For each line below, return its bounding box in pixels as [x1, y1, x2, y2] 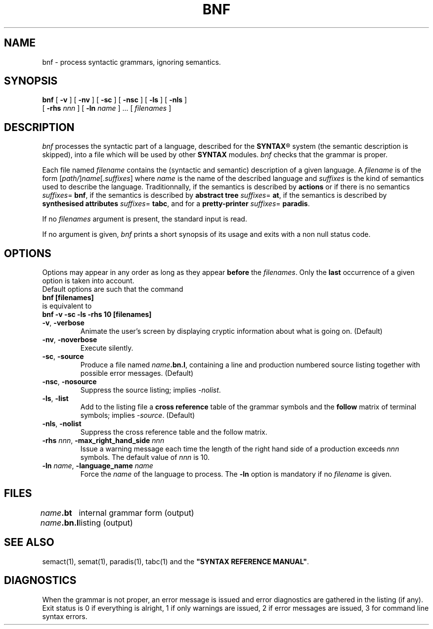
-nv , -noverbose [42, 335, 97, 344]
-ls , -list [42, 394, 69, 403]
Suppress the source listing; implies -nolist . [80, 386, 221, 395]
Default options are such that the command [42, 285, 183, 294]
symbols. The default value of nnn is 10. [80, 453, 210, 462]
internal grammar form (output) [79, 507, 194, 518]
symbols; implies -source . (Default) [80, 411, 195, 420]
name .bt [40, 507, 72, 518]
